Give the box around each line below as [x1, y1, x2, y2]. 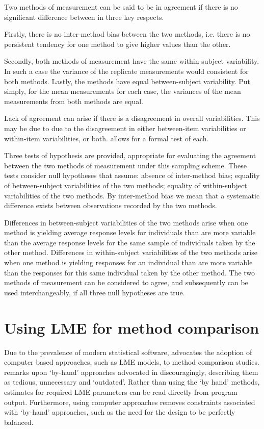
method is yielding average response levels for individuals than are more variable [4, 227, 256, 238]
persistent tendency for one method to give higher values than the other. [4, 38, 231, 49]
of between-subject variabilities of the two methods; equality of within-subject [4, 180, 247, 190]
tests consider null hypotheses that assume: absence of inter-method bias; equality [4, 170, 260, 181]
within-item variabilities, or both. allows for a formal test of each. [4, 133, 209, 143]
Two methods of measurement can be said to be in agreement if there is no [4, 2, 238, 12]
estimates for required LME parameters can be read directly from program [4, 386, 237, 397]
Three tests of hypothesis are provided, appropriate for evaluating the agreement [4, 150, 256, 161]
